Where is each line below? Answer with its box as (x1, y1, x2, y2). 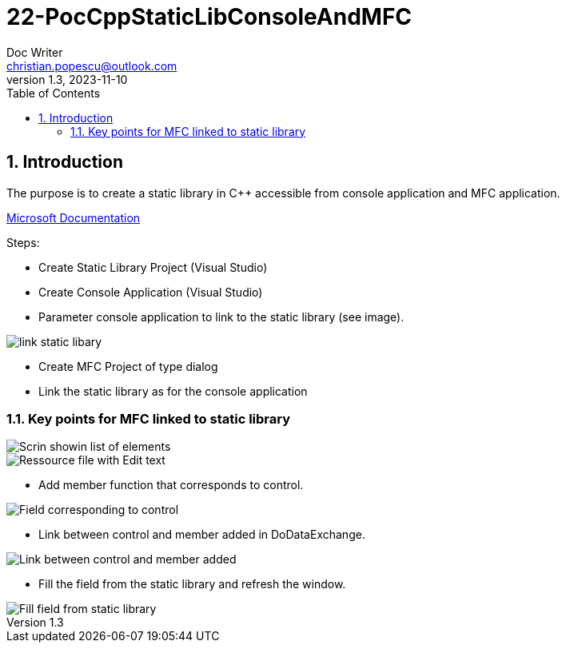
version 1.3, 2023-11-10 (6, 72, 128, 86)
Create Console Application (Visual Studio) (38, 285, 263, 299)
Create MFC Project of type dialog (38, 359, 218, 373)
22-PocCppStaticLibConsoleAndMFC (6, 3, 413, 30)
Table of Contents (6, 86, 101, 100)
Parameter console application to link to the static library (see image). (38, 309, 405, 324)
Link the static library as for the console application (38, 384, 308, 398)
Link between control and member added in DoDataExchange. (38, 528, 365, 542)
